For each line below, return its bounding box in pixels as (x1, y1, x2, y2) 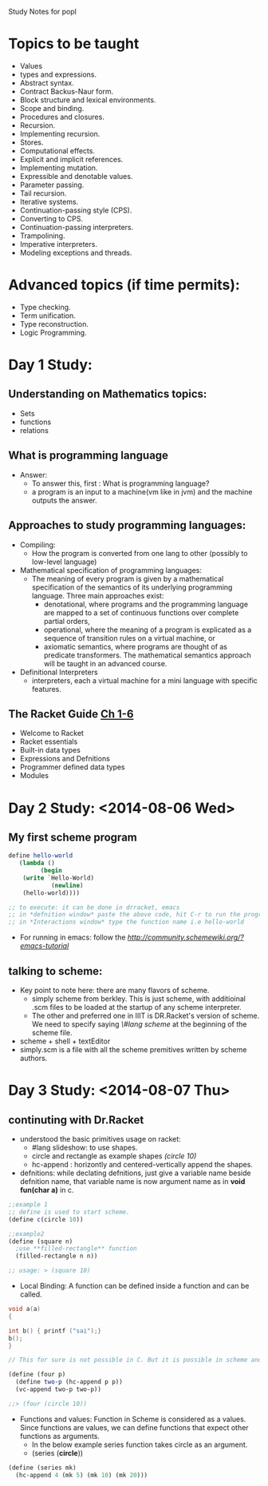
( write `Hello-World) (22, 874, 94, 882)
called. (19, 1289, 42, 1299)
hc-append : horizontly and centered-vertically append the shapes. (31, 1160, 254, 1169)
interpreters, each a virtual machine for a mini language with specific (31, 675, 258, 685)
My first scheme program (8, 830, 137, 844)
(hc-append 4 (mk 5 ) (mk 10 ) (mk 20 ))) (15, 1471, 148, 1479)
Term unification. (19, 311, 76, 320)
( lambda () (18, 859, 56, 868)
